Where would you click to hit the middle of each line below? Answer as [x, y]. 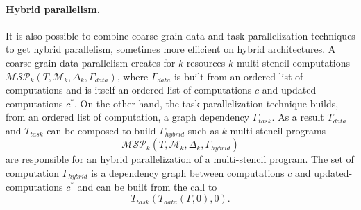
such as [203, 130]
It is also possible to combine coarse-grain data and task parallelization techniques [180, 35]
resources [206, 62]
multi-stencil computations [293, 62]
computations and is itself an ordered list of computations [129, 90]
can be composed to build [101, 130]
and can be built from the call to [147, 187]
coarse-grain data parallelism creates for [91, 62]
